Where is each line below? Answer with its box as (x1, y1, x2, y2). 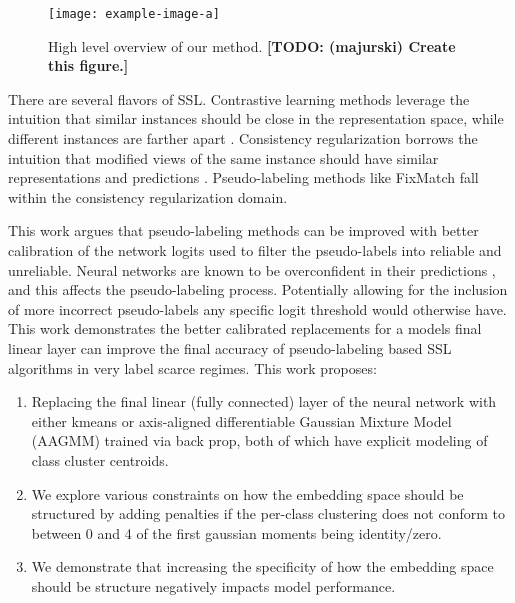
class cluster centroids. (31, 449, 169, 470)
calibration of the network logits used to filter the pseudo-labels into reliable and (8, 240, 502, 260)
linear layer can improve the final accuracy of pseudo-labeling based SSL (8, 337, 452, 358)
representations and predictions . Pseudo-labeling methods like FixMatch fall (8, 167, 479, 188)
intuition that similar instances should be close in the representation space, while (8, 108, 504, 129)
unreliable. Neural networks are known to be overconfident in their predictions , (8, 259, 496, 280)
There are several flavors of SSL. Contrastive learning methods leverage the (8, 88, 470, 109)
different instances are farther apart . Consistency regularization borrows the (8, 128, 478, 149)
